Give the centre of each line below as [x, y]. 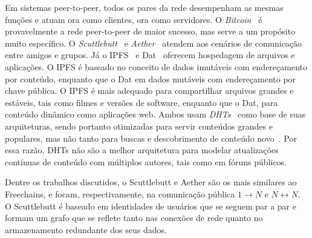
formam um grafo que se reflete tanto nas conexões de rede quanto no [134, 218]
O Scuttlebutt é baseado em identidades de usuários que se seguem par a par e [151, 206]
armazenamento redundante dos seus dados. [86, 229]
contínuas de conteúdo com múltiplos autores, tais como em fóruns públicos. [146, 161]
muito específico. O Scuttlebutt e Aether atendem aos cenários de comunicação [154, 43]
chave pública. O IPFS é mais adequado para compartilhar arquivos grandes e [149, 91]
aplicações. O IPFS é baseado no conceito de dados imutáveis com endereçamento [156, 66]
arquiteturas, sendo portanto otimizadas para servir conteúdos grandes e [139, 126]
